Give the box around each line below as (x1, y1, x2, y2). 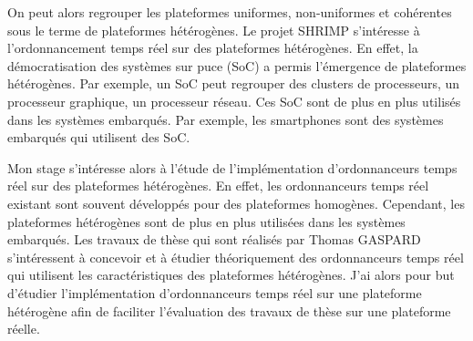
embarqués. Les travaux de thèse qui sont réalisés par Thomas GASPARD (7, 230, 421, 249)
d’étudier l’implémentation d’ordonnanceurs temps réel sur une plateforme (7, 283, 422, 302)
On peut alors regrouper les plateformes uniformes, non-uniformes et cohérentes (7, 3, 452, 21)
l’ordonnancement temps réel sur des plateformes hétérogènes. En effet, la (7, 38, 418, 57)
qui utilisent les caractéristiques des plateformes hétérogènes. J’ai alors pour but (7, 265, 455, 284)
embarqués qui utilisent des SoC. (7, 128, 190, 147)
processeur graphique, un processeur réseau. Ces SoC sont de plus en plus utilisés (7, 91, 461, 110)
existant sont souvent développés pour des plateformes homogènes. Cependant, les (7, 193, 465, 212)
